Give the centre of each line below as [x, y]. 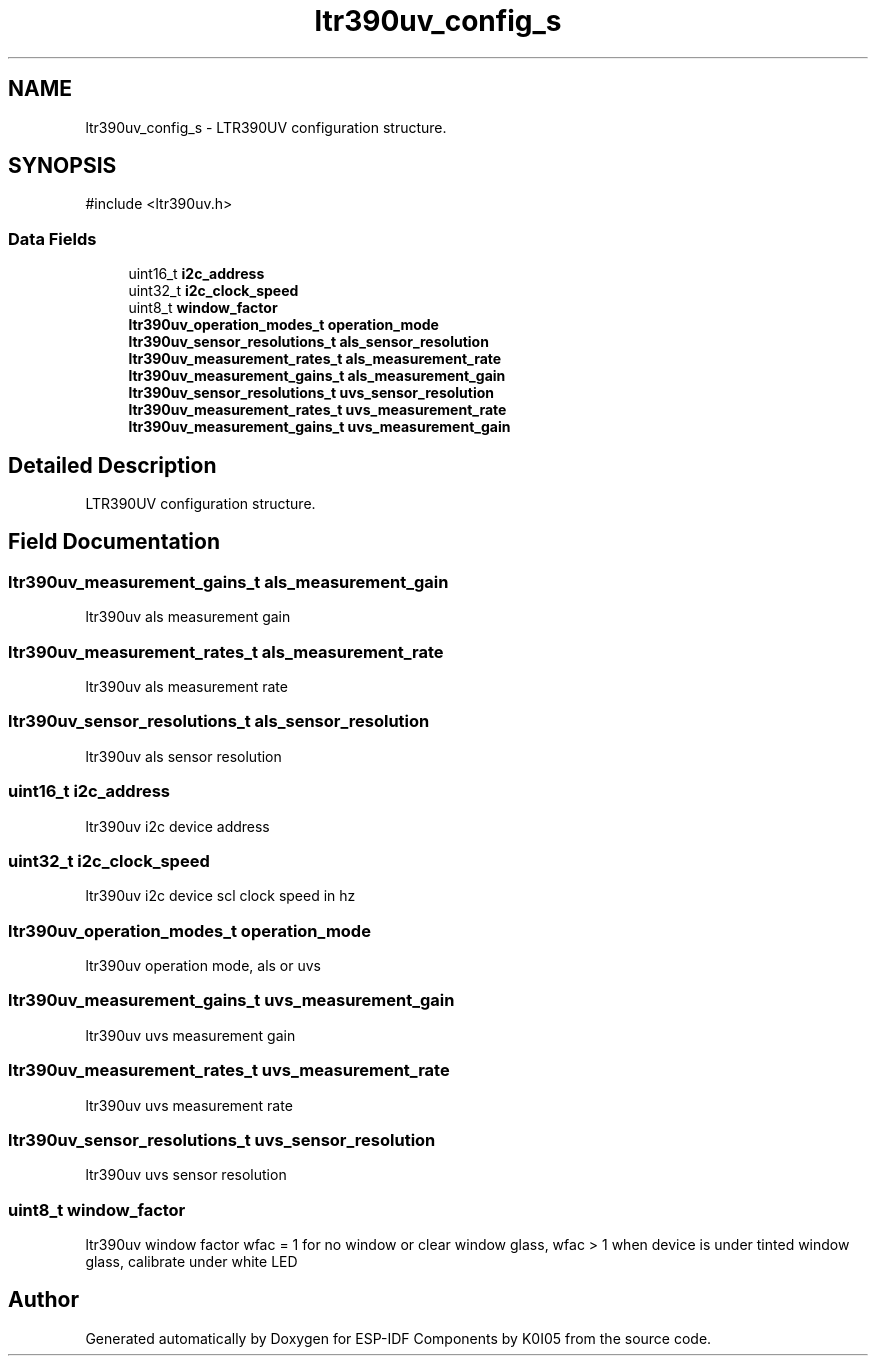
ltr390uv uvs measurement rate [189, 1105]
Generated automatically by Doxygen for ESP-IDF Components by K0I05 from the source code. [398, 1338]
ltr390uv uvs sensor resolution [186, 1175]
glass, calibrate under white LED [191, 1261]
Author [43, 1300]
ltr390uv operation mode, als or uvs [203, 965]
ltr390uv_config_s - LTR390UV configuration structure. [266, 127]
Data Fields [52, 238]
